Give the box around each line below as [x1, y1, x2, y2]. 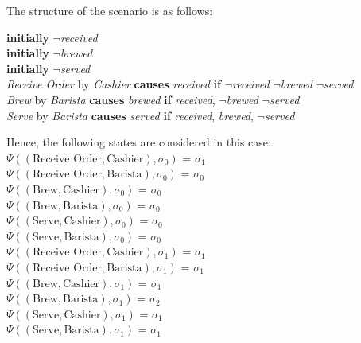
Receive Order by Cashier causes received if [6, 76, 221, 92]
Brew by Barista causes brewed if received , [6, 91, 215, 107]
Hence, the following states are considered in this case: [6, 134, 271, 150]
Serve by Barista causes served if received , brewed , [6, 107, 254, 123]
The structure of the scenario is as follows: [6, 2, 213, 18]
